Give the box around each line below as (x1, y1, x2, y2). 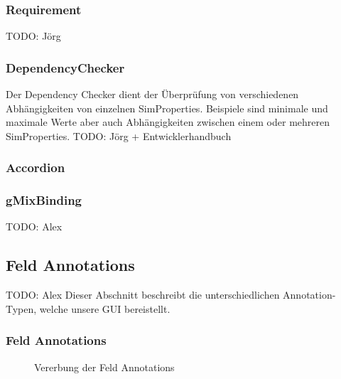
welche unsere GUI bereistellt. (39, 301, 170, 316)
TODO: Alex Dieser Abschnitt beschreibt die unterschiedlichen (6, 287, 280, 302)
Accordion (6, 159, 65, 176)
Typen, (6, 301, 37, 316)
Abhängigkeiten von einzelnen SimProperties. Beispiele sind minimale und (6, 100, 328, 115)
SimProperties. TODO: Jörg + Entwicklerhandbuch (6, 128, 232, 143)
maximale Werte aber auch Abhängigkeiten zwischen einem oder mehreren (6, 114, 330, 129)
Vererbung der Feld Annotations (34, 359, 175, 374)
